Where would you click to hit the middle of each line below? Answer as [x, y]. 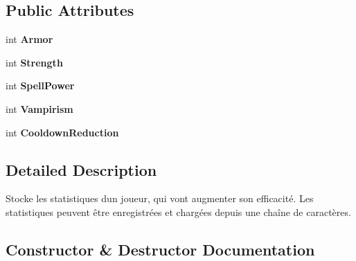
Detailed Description [81, 169]
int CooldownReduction [62, 132]
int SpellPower [40, 85]
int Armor [29, 39]
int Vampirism [39, 108]
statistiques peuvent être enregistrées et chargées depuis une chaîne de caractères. [178, 211]
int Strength [34, 62]
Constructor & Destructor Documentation [160, 249]
